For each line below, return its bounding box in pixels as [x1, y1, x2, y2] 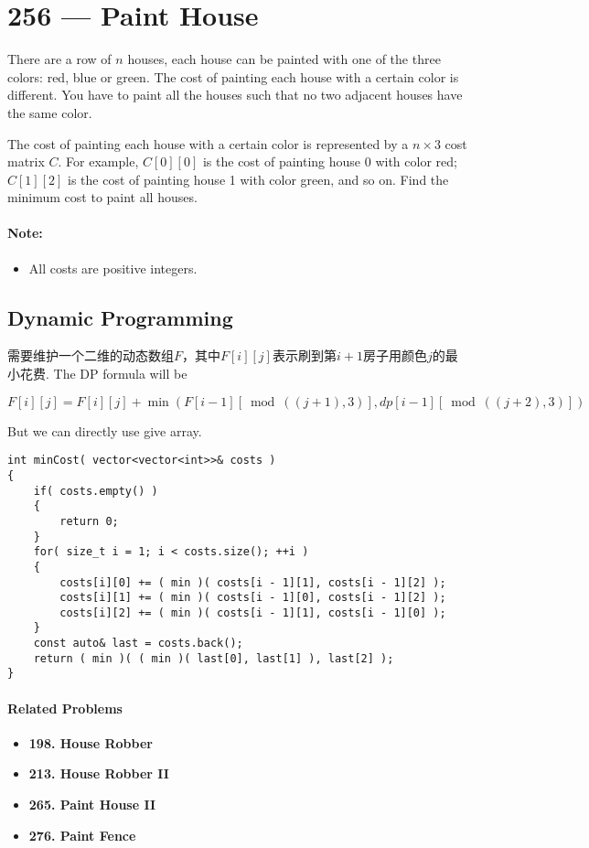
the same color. [7, 102, 92, 122]
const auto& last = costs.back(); [33, 637, 243, 650]
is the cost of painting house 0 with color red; [202, 152, 457, 171]
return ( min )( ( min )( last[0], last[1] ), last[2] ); [33, 651, 394, 665]
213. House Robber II [28, 764, 169, 783]
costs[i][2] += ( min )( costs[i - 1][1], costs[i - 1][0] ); [59, 606, 446, 619]
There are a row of [7, 49, 112, 69]
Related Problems [7, 698, 123, 717]
